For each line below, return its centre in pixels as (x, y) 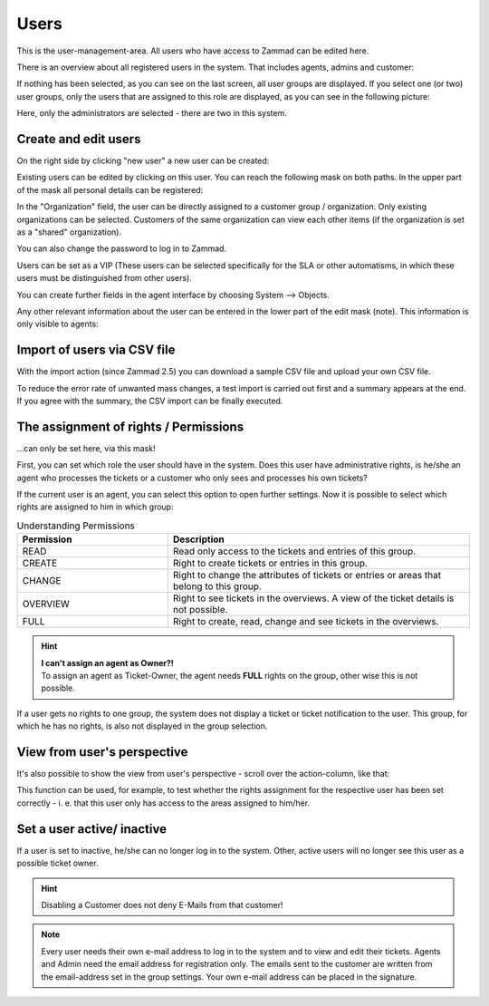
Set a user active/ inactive (92, 829)
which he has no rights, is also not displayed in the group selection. (142, 726)
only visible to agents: (58, 324)
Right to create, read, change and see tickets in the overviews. (306, 622)
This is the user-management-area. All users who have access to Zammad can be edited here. (193, 51)
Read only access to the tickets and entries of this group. (294, 551)
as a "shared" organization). (69, 232)
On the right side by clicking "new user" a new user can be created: (143, 161)
